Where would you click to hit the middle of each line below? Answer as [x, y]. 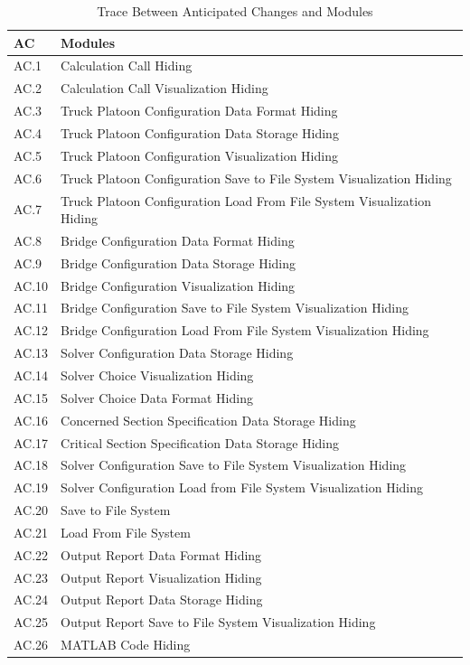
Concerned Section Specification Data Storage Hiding [208, 420]
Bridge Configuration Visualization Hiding [178, 285]
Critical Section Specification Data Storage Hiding [200, 442]
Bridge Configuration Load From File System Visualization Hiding [245, 330]
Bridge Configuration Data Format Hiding [178, 240]
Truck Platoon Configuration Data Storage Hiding [200, 132]
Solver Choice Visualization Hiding [157, 375]
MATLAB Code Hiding [126, 645]
